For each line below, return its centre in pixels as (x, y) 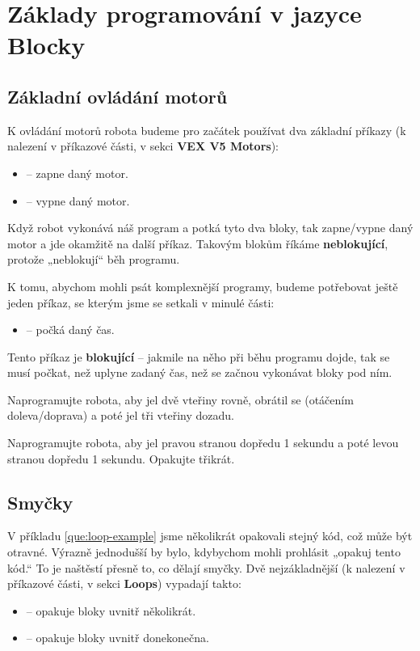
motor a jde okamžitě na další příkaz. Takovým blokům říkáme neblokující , (198, 243)
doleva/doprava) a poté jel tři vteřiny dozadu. (121, 415)
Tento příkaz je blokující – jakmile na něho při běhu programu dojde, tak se (199, 356)
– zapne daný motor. (77, 173)
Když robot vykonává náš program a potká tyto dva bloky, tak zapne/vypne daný (210, 228)
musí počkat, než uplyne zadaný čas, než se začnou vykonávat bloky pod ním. (200, 372)
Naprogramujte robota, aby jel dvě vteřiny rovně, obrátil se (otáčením (181, 399)
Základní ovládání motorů (118, 96)
